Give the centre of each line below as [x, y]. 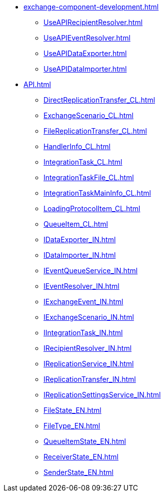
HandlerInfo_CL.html [77, 146]
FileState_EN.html [72, 410]
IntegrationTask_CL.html [83, 162]
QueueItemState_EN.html [85, 441]
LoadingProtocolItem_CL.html [92, 208]
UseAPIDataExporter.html [85, 53]
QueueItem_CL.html [76, 224]
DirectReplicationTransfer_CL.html [99, 100]
